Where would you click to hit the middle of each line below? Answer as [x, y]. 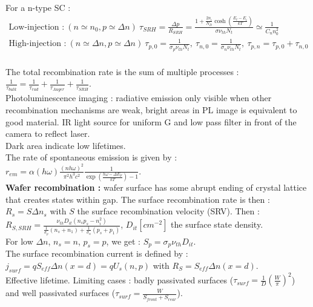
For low [19, 241]
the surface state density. [217, 224]
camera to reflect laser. [48, 134]
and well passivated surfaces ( [61, 293]
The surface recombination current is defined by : [97, 253]
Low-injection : [37, 27]
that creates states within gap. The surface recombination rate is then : [138, 199]
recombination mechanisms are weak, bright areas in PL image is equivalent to [151, 110]
